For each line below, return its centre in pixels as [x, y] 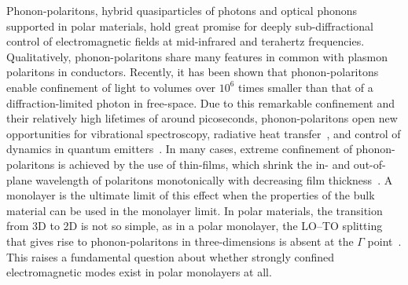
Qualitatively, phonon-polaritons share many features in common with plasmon [197, 56]
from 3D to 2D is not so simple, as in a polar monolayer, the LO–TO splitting [195, 226]
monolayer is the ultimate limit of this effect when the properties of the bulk [191, 195]
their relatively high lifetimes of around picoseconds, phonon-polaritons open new [202, 118]
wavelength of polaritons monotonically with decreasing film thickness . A [214, 179]
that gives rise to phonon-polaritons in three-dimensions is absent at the [180, 241]
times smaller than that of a [306, 87]
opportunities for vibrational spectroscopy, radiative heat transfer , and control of [204, 133]
